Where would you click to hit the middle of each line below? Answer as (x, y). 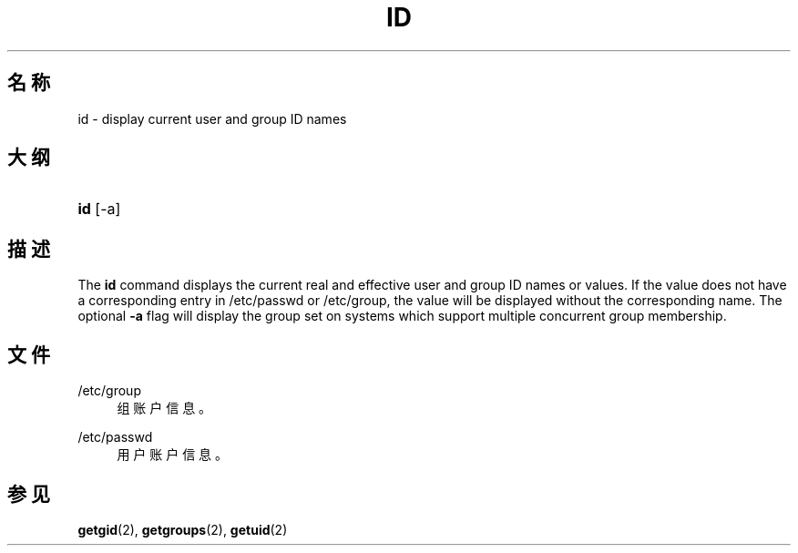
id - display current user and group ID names (212, 118)
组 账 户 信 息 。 (164, 408)
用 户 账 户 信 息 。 (173, 455)
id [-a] (99, 209)
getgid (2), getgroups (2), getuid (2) (183, 529)
